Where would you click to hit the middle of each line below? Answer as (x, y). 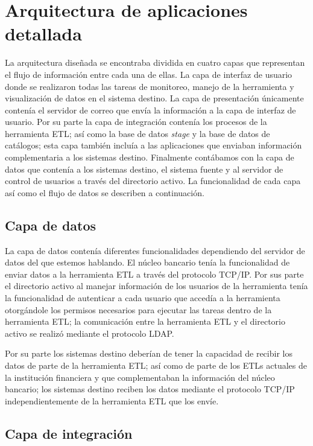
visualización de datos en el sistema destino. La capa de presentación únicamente (154, 98)
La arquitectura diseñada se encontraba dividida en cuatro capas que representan (155, 62)
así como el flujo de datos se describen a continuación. (105, 192)
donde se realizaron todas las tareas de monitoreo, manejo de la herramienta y (150, 86)
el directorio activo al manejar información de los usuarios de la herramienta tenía (156, 286)
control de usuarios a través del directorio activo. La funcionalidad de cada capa (153, 181)
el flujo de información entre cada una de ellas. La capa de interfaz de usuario (149, 74)
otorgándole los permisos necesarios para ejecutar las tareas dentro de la (138, 309)
